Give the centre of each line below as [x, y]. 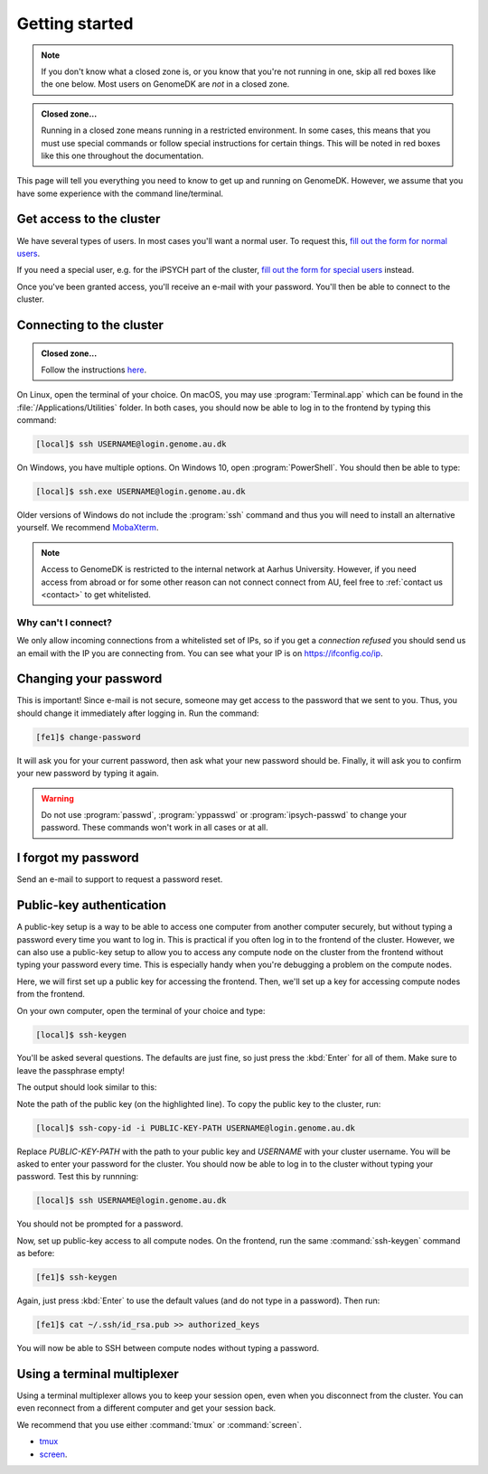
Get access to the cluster [89, 219]
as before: [36, 1253]
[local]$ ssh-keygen [81, 1034]
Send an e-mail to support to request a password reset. [120, 879]
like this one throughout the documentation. [122, 155]
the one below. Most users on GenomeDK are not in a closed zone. [165, 84]
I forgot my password [78, 858]
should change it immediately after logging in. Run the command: [138, 713]
